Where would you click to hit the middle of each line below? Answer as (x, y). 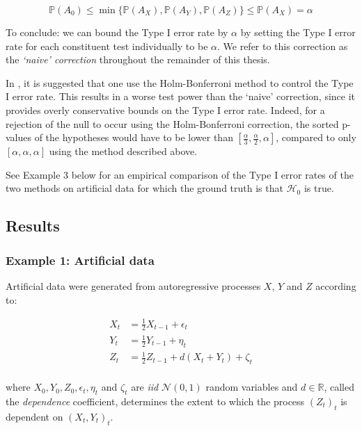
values (19, 137)
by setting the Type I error (298, 32)
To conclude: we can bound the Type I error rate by (117, 32)
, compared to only (316, 137)
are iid (145, 387)
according (336, 285)
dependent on (34, 416)
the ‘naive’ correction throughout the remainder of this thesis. (138, 59)
